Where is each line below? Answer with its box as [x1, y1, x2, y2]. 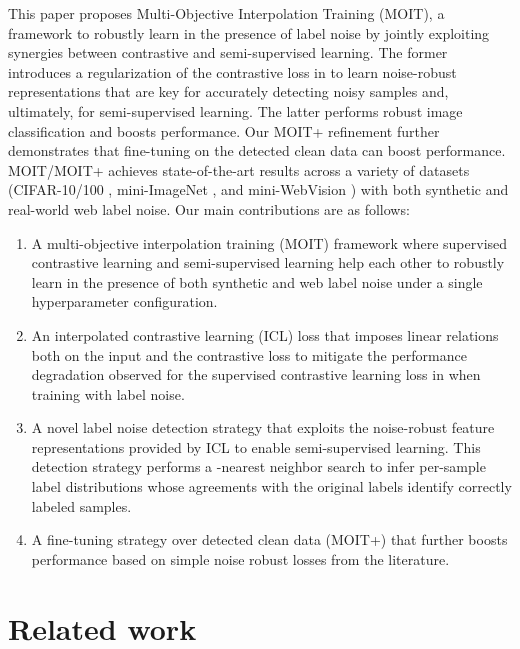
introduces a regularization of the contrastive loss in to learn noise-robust [8, 61, 457, 82]
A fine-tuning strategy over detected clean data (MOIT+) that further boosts [31, 529, 508, 550]
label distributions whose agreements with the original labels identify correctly [31, 476, 512, 497]
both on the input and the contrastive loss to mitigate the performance [31, 344, 467, 365]
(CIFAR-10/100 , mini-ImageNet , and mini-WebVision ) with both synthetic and [8, 179, 509, 200]
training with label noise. [31, 383, 185, 404]
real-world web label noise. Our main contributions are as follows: [8, 198, 410, 219]
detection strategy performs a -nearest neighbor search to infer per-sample [31, 456, 486, 477]
